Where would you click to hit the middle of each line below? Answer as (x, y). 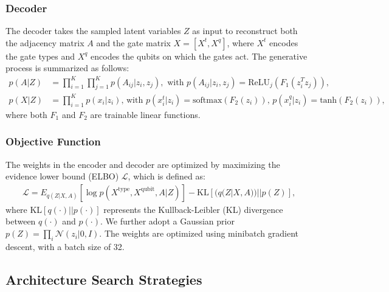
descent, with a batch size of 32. (65, 246)
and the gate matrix (133, 42)
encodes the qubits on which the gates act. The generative (199, 56)
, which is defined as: (167, 176)
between (21, 221)
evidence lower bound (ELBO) (62, 176)
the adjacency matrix (45, 42)
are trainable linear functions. (145, 114)
